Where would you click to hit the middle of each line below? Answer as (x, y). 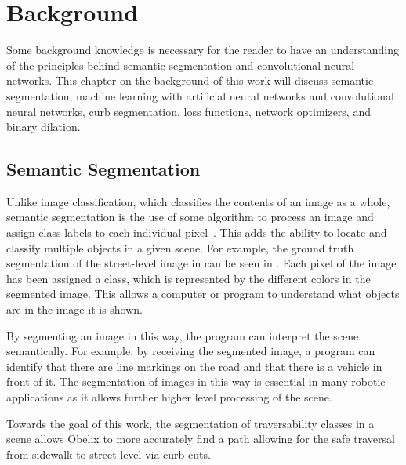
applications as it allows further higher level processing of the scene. (169, 397)
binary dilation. (43, 127)
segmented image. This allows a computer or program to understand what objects (203, 294)
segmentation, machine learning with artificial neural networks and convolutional (201, 95)
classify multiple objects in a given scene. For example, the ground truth (180, 247)
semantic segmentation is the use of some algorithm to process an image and (190, 217)
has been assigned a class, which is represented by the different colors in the (188, 278)
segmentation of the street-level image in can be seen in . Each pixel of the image (201, 263)
